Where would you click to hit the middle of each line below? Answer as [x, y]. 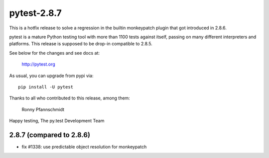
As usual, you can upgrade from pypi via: [51, 76]
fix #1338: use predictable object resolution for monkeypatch [84, 147]
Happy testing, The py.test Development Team [57, 121]
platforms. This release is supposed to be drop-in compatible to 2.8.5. [81, 44]
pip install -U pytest [46, 87]
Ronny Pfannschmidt [43, 109]
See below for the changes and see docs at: [54, 53]
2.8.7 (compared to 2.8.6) [50, 135]
